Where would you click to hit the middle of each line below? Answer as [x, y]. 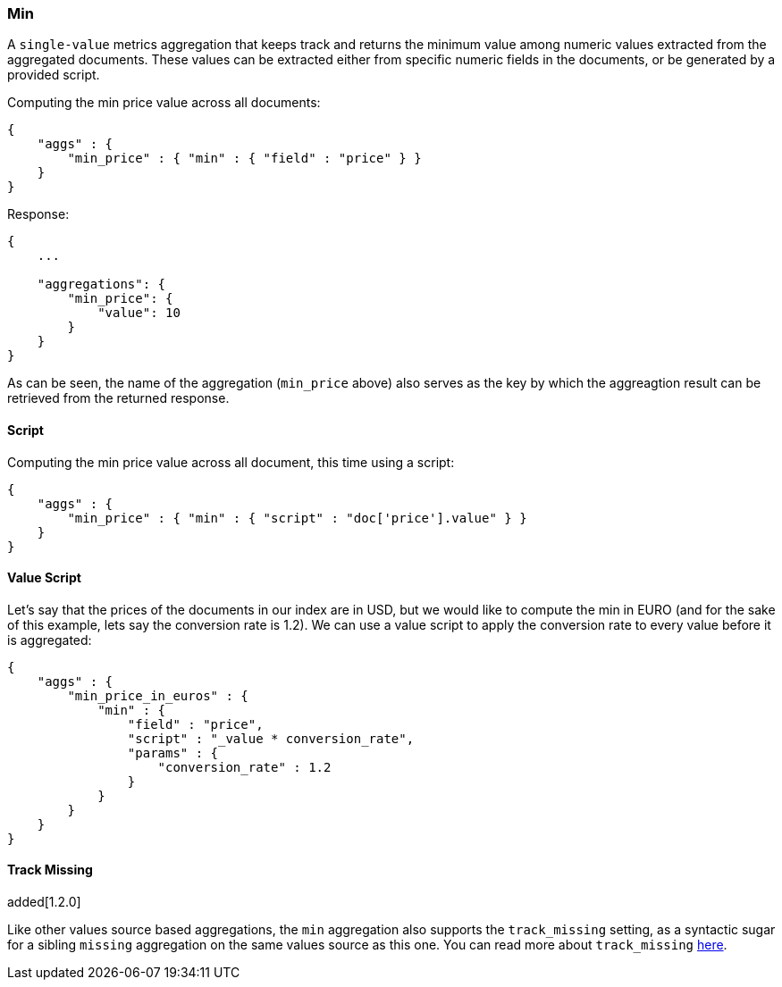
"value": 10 [139, 313]
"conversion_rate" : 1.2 [244, 767]
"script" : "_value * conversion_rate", [271, 738]
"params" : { [173, 753]
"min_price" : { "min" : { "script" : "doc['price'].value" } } [297, 518]
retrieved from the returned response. [118, 398]
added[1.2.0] [44, 902]
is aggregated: [50, 640]
